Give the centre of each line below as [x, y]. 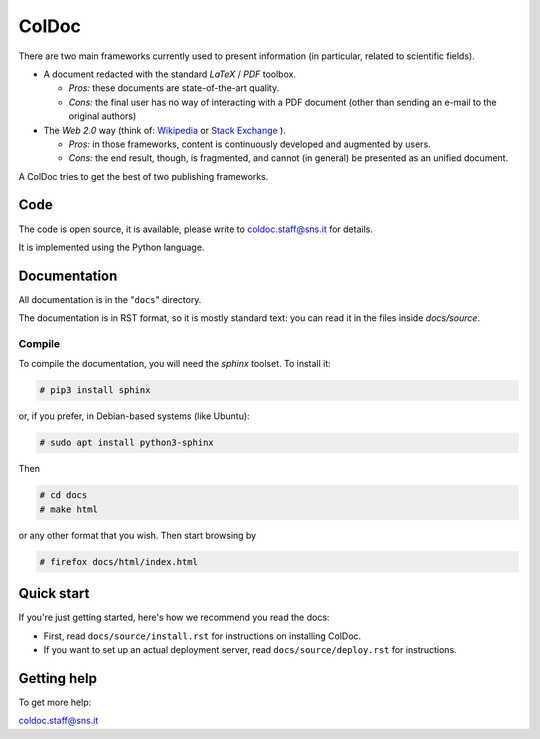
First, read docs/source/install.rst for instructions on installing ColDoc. [202, 636]
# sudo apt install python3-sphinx [126, 443]
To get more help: [55, 702]
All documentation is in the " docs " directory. [110, 299]
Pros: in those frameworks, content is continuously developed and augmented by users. [250, 144]
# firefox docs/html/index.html [119, 561]
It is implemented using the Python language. [111, 247]
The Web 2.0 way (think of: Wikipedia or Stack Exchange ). [165, 130]
